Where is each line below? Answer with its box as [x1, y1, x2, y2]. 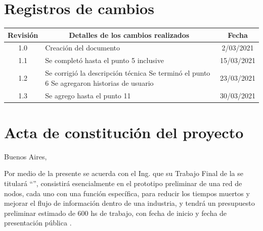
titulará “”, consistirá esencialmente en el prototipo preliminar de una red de [4, 178, 242, 188]
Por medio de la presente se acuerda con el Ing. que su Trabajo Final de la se [4, 168, 243, 179]
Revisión [8, 29, 38, 40]
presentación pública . [4, 217, 72, 228]
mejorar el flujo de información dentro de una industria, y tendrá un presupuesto [4, 198, 255, 208]
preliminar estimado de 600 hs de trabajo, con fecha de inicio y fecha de [4, 207, 227, 218]
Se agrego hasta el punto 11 [45, 90, 131, 100]
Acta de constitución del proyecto [4, 122, 244, 142]
